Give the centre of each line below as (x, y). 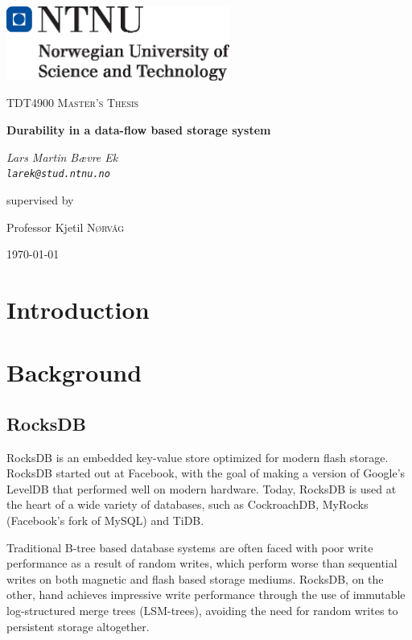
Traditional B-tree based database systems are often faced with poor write (190, 547)
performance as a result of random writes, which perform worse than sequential (202, 563)
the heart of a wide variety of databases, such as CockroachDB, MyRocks (187, 504)
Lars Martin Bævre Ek (62, 157)
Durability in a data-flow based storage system (139, 130)
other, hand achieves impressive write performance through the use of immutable (206, 595)
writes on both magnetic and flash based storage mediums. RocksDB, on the (195, 578)
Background (74, 372)
